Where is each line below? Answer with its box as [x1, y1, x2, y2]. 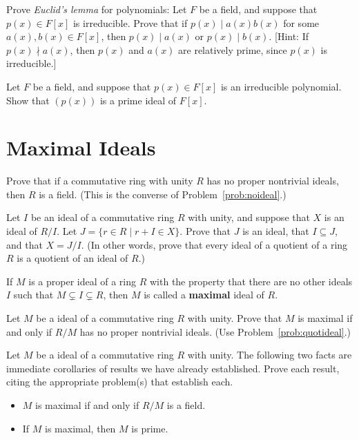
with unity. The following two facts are [187, 347, 352, 362]
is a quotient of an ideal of [17, 251, 128, 265]
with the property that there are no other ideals [149, 274, 353, 288]
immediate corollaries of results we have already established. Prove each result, [6, 361, 340, 375]
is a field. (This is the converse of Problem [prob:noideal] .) [39, 186, 287, 201]
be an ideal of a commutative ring [30, 210, 175, 224]
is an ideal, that [242, 224, 309, 238]
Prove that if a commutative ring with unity [6, 173, 193, 188]
